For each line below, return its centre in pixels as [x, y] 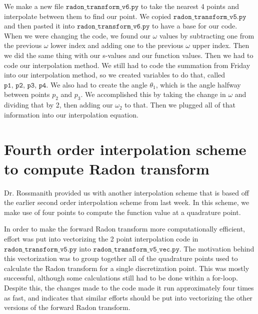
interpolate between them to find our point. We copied [88, 16]
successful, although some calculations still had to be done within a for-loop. [121, 278]
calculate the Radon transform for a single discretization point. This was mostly [127, 268]
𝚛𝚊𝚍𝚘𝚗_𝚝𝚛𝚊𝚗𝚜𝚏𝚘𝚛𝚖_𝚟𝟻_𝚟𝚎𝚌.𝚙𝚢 [136, 249]
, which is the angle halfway [198, 84]
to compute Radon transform [107, 168]
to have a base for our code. [195, 26]
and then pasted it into [39, 26]
